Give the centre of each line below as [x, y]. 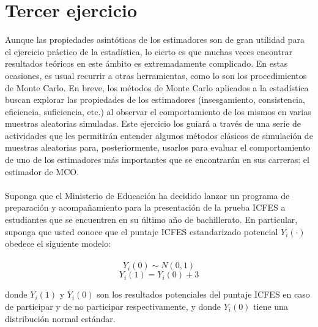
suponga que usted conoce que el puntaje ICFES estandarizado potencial [142, 231]
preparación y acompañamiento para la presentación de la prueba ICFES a [145, 207]
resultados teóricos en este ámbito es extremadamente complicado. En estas [146, 63]
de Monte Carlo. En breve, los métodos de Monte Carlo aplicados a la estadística [157, 87]
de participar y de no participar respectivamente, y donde [113, 306]
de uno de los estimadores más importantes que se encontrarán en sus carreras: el [157, 160]
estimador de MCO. [42, 171]
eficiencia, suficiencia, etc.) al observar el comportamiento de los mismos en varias [158, 111]
